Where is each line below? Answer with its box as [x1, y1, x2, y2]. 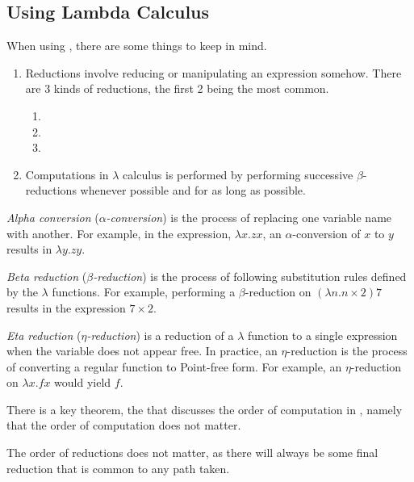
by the [6, 283, 38, 300]
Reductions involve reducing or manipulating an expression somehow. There [25, 64, 402, 81]
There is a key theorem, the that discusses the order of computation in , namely [6, 400, 403, 417]
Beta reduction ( [6, 267, 87, 284]
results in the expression [6, 299, 126, 316]
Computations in [25, 166, 109, 182]
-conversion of [292, 224, 361, 241]
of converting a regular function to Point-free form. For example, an [6, 358, 342, 375]
